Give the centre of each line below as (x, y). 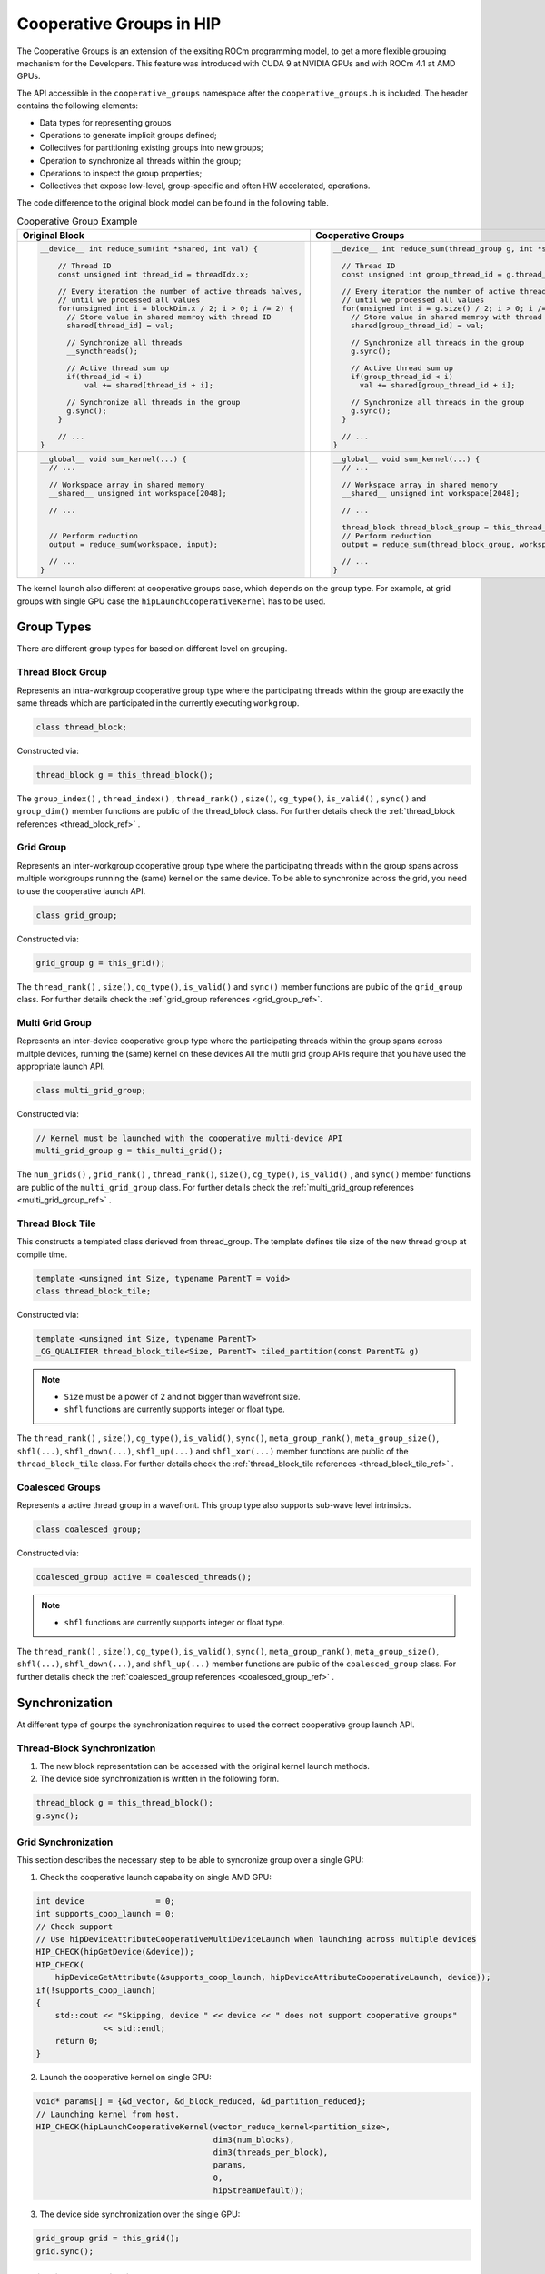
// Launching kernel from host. (108, 2114)
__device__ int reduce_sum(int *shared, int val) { (149, 249)
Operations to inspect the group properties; (121, 174)
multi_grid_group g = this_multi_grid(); (129, 1151)
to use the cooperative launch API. (81, 890)
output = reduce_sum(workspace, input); (133, 544)
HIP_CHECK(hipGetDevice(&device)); (115, 1952)
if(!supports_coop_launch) (96, 1990)
